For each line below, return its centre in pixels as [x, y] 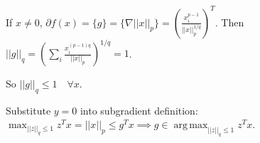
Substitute [28, 110]
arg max [191, 126]
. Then [229, 22]
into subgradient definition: [139, 110]
